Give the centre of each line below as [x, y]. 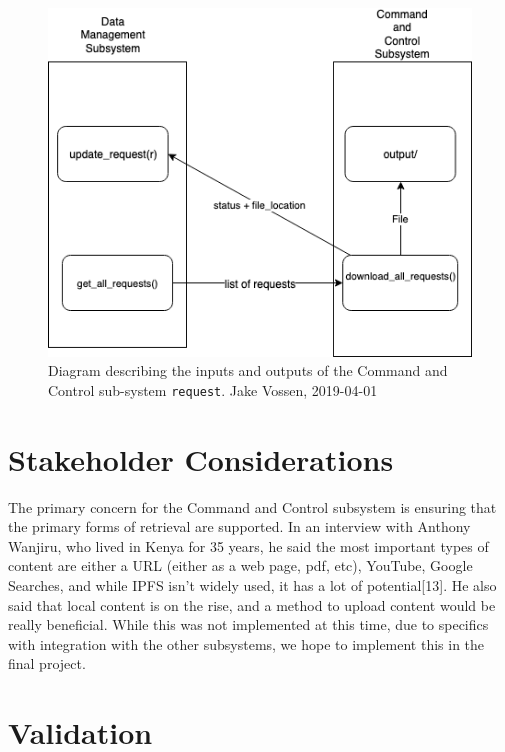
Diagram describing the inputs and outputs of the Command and [248, 370]
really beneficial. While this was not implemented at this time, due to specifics [248, 624]
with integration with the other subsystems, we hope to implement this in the [246, 643]
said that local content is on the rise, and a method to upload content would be [252, 604]
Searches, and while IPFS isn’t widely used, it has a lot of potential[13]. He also [252, 584]
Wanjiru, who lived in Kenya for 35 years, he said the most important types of [248, 545]
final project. [47, 663]
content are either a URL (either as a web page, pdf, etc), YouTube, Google [240, 565]
